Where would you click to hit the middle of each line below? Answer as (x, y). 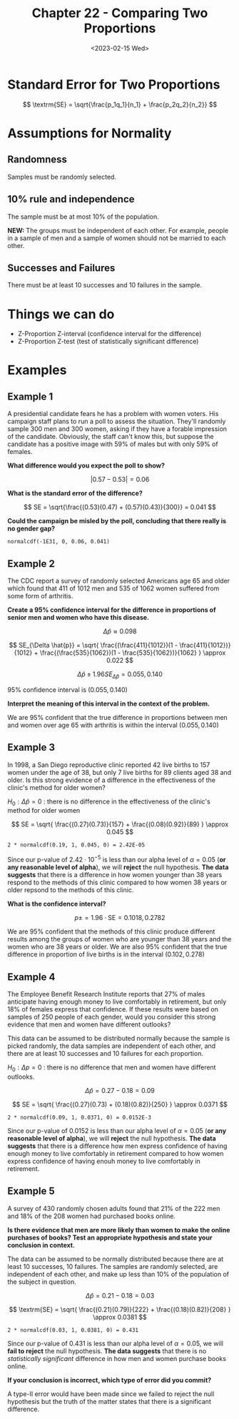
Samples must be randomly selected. (62, 177)
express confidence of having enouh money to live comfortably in (104, 1161)
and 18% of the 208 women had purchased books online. (92, 1216)
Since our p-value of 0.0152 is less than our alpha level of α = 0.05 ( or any (117, 1130)
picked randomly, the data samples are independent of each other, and (112, 1046)
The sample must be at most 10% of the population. (83, 217)
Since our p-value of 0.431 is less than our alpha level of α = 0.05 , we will (115, 1343)
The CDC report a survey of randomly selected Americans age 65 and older (119, 581)
